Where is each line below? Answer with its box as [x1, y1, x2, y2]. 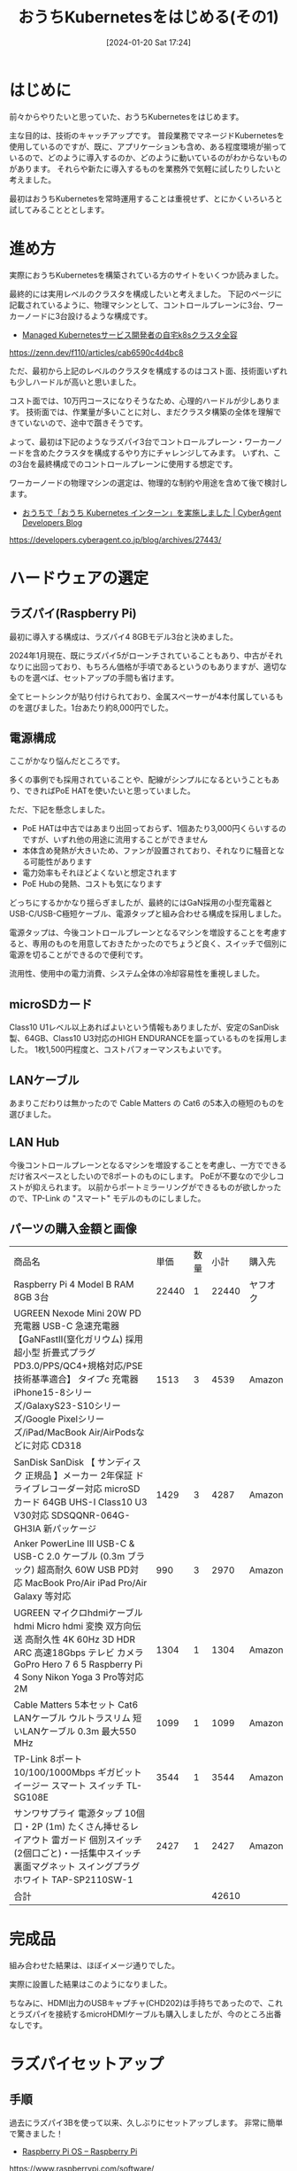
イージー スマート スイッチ [13, 1779, 125, 1792]
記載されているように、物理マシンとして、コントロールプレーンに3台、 [9, 300, 268, 310]
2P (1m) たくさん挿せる [31, 1820, 131, 1833]
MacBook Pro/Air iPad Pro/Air [25, 1576, 148, 1589]
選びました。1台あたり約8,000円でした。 [24, 702, 174, 712]
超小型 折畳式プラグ [13, 1346, 96, 1358]
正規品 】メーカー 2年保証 [25, 1469, 133, 1482]
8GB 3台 [13, 1290, 49, 1303]
